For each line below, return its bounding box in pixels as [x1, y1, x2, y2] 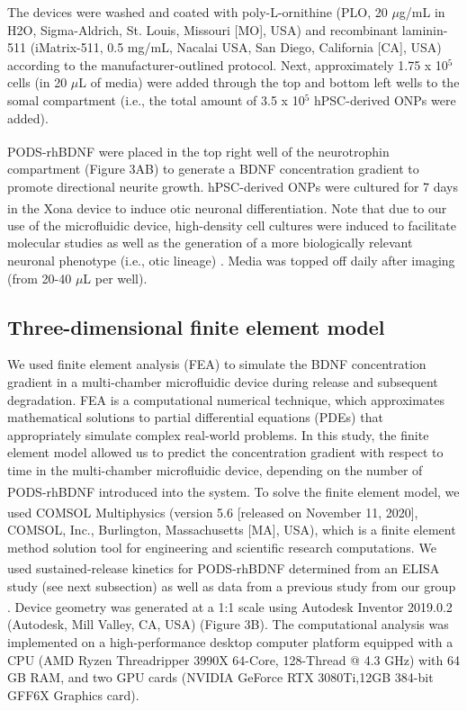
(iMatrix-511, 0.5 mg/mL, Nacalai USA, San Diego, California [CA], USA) [30, 38, 442, 57]
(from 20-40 [7, 268, 72, 287]
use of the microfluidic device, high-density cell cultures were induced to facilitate [7, 215, 456, 234]
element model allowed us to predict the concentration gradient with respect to [7, 443, 444, 462]
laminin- [401, 20, 448, 39]
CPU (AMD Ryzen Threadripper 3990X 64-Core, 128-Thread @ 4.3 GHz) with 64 [7, 650, 460, 669]
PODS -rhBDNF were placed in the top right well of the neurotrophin [7, 141, 390, 160]
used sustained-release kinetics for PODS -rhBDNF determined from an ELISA [7, 558, 440, 577]
